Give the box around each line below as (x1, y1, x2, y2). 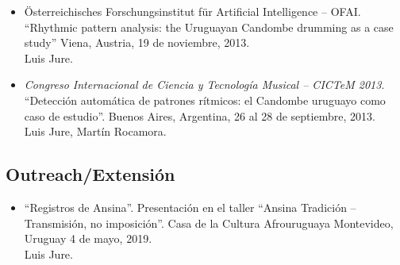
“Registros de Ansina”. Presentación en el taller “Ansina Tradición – (24, 198, 356, 215)
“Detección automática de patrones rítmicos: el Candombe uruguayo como (24, 91, 386, 108)
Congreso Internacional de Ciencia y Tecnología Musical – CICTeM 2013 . (24, 76, 385, 93)
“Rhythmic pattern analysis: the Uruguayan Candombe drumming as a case (24, 18, 394, 35)
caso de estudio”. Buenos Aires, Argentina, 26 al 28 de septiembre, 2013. (24, 107, 375, 124)
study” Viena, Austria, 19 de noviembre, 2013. (24, 34, 250, 51)
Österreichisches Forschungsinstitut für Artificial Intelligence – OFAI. (24, 3, 361, 19)
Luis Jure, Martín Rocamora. (24, 123, 167, 140)
